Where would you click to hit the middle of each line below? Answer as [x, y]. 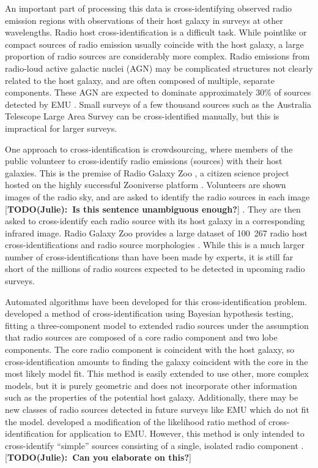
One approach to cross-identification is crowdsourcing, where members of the [149, 149]
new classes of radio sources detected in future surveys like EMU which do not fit [157, 409]
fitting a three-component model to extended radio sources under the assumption [157, 325]
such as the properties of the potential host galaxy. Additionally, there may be [152, 397]
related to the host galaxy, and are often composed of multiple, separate [140, 80]
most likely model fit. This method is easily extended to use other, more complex [157, 373]
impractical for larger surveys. [61, 128]
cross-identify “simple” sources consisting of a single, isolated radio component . [154, 445]
